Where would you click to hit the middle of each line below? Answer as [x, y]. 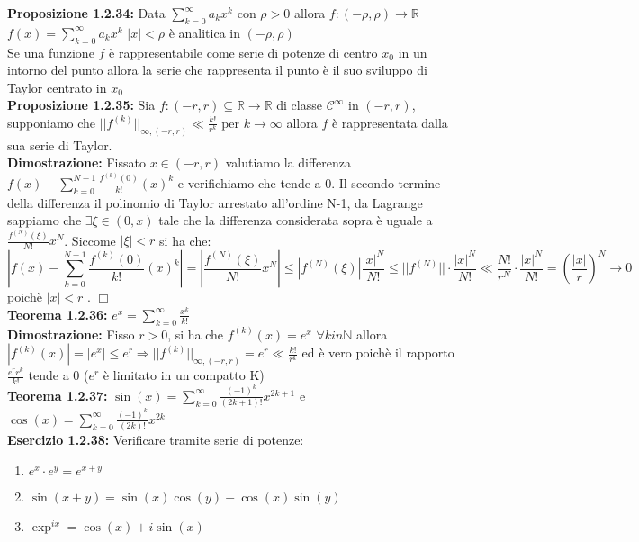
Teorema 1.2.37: [58, 395]
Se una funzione [51, 52]
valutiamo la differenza [288, 163]
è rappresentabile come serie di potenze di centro [243, 52]
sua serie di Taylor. [60, 145]
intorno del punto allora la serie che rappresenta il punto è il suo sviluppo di [217, 70]
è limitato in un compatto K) [184, 375]
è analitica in [204, 32]
